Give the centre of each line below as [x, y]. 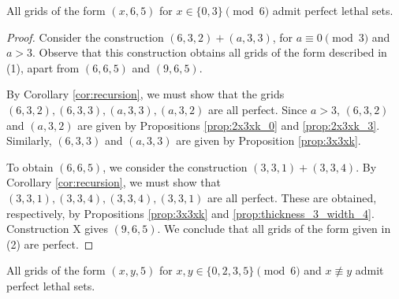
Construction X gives [57, 229]
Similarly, [29, 140]
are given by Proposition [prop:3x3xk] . [268, 140]
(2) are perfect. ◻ [50, 244]
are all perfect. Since [257, 109]
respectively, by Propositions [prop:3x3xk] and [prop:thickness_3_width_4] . [190, 213]
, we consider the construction [175, 166]
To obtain [30, 166]
